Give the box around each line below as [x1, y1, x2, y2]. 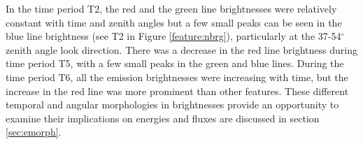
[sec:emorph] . [6, 124, 62, 139]
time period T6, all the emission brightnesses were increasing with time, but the [6, 69, 348, 84]
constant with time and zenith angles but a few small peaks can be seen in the [6, 15, 342, 29]
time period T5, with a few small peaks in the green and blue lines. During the [6, 56, 344, 71]
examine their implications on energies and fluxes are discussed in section [6, 110, 320, 125]
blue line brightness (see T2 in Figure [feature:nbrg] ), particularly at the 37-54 [6, 29, 341, 43]
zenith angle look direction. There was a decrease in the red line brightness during [6, 42, 357, 57]
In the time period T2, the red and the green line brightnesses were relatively [6, 1, 337, 15]
